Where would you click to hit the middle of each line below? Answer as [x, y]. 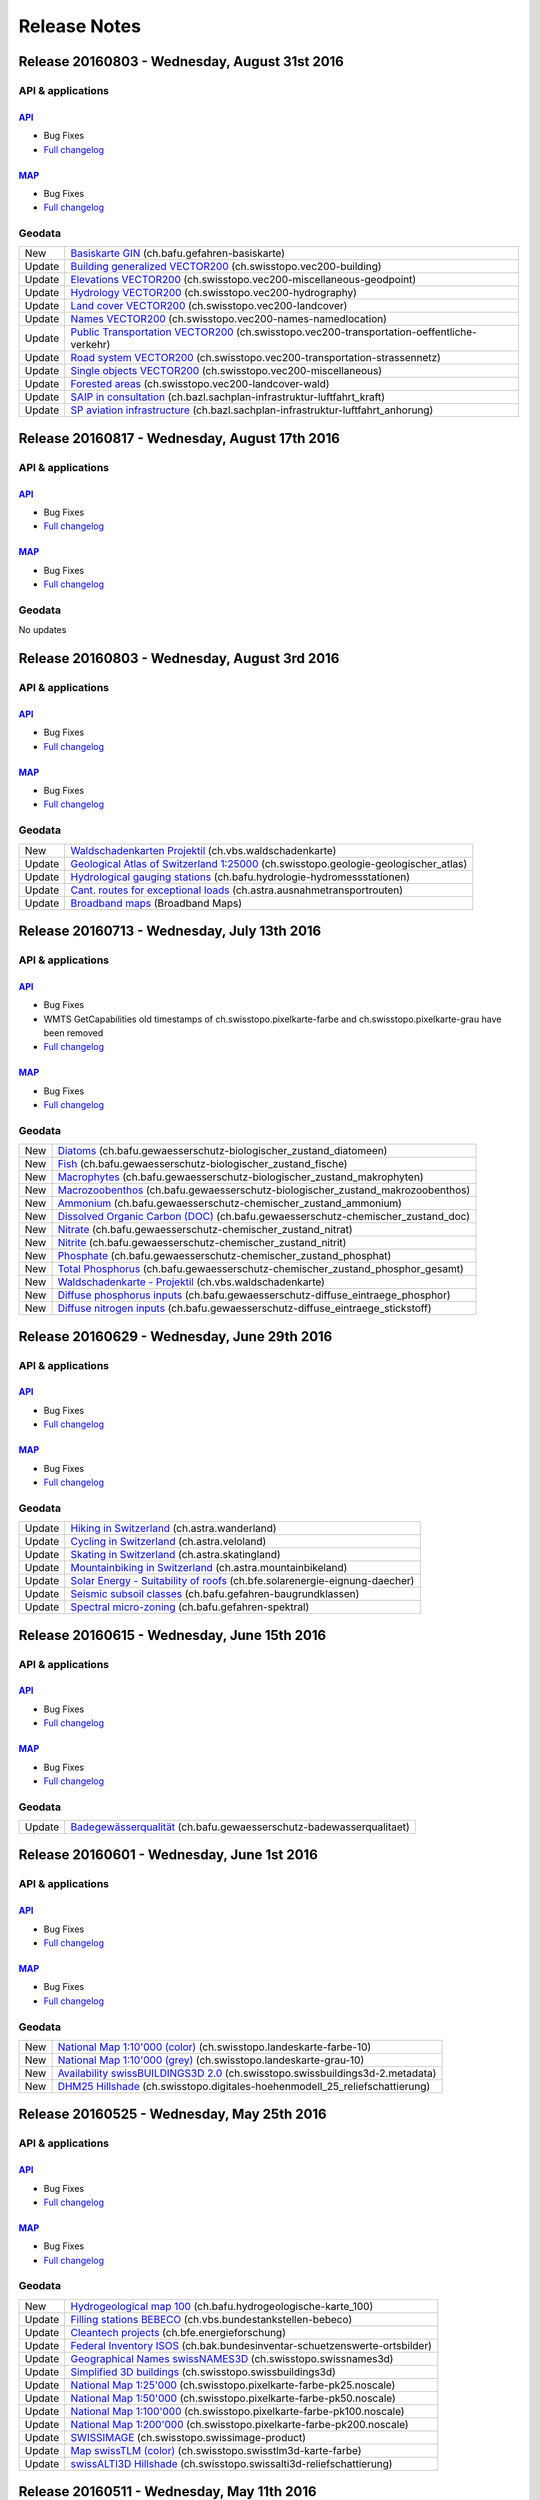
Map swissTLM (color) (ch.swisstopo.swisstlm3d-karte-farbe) [216, 2450]
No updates [42, 630]
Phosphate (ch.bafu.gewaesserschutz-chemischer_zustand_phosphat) [224, 1256]
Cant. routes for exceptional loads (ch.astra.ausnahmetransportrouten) [237, 890]
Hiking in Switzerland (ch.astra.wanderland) [173, 1528]
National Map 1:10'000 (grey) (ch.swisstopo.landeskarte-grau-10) [211, 2060]
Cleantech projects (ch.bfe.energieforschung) [178, 2332]
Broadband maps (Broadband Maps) [156, 903]
